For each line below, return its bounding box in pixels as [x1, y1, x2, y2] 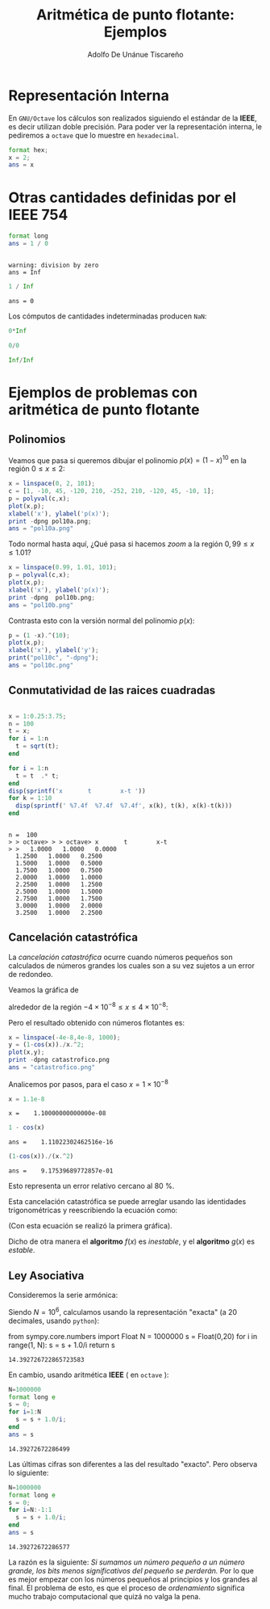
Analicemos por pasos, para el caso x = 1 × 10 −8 [8, 1077, 169, 1089]
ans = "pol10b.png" [8, 600, 74, 609]
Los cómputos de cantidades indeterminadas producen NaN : [8, 311, 207, 321]
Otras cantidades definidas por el [8, 188, 236, 207]
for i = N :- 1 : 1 [8, 1506, 52, 1514]
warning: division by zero [8, 261, 99, 269]
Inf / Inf [8, 356, 35, 364]
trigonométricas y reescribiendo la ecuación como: [8, 1206, 178, 1215]
